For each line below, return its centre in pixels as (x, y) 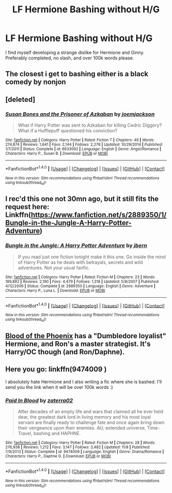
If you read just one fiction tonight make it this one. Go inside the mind (92, 257)
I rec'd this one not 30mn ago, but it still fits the (82, 199)
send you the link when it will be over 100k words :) (59, 387)
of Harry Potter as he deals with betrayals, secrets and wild (80, 262)
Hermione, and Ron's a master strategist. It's (78, 344)
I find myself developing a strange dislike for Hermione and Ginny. (75, 52)
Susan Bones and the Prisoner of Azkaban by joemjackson (80, 114)
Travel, (25, 434)
